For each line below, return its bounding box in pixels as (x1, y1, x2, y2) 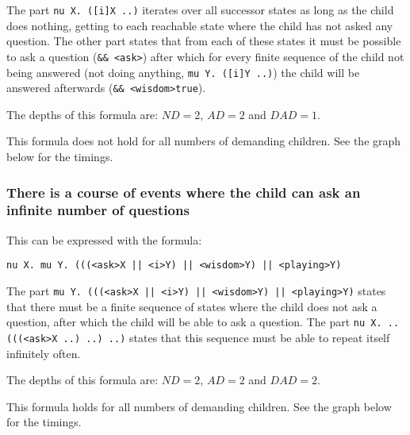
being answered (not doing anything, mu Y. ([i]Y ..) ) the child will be (6, 64, 360, 80)
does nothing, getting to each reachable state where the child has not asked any (6, 17, 393, 33)
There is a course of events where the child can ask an (6, 182, 361, 202)
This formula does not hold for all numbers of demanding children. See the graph (6, 133, 401, 149)
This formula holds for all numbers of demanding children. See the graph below (6, 398, 392, 414)
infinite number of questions (6, 200, 190, 220)
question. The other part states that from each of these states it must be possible (6, 33, 401, 49)
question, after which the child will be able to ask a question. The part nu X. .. (6, 314, 400, 330)
